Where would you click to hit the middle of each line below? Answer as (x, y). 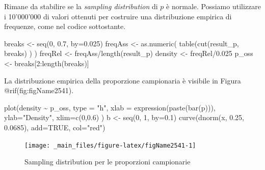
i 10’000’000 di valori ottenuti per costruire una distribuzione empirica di (118, 16)
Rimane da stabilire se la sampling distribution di (81, 6)
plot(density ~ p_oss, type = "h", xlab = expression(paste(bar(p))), (110, 107)
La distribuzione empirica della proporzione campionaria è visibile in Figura (123, 80)
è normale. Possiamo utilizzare (214, 6)
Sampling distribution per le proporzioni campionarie (108, 162)
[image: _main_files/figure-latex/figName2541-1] (110, 145)
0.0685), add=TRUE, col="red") (55, 127)
